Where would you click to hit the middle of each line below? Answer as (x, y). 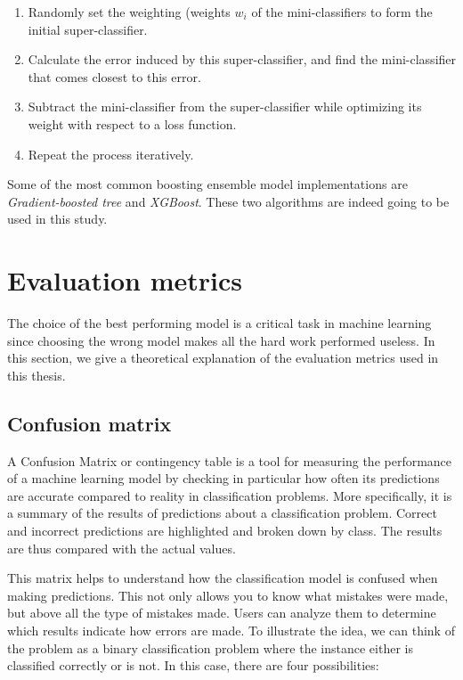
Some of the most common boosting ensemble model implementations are (207, 184)
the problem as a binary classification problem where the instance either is (210, 647)
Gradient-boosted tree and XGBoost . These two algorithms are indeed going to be (228, 201)
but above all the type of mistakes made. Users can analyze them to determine (222, 613)
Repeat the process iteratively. (111, 154)
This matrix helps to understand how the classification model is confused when (223, 578)
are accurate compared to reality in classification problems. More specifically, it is (230, 495)
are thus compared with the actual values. (122, 548)
